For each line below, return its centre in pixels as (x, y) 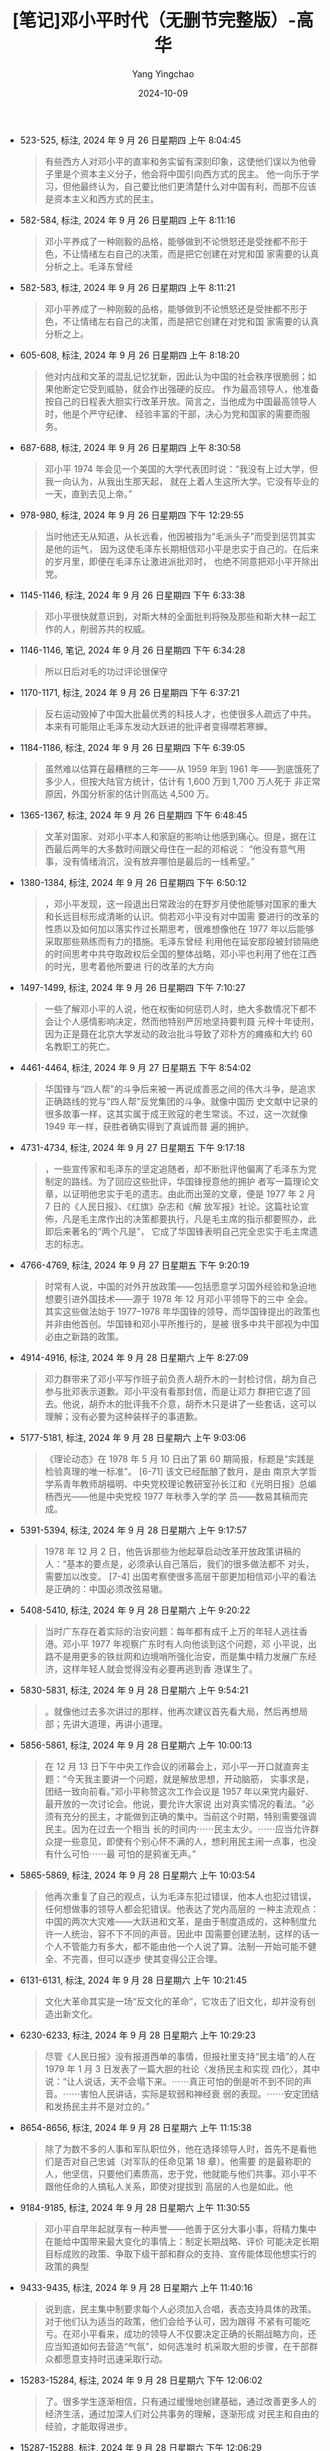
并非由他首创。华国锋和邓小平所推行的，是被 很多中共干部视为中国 (182, 1323)
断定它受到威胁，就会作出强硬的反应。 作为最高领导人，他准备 (191, 388)
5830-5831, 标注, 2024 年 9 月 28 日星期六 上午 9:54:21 (134, 1690)
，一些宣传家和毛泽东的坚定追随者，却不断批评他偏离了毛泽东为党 (180, 1168)
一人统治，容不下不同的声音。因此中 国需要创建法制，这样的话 (182, 1933)
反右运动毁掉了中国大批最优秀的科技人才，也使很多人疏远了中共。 (180, 713)
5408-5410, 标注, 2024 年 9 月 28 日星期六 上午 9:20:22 (135, 1610)
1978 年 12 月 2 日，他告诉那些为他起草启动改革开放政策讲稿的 (173, 1551)
